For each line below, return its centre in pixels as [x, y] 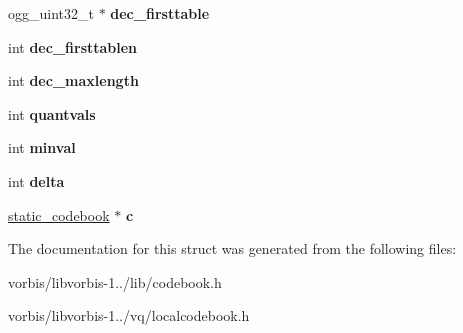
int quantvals [52, 113]
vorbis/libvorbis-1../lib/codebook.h [115, 281]
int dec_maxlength [73, 80]
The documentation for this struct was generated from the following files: [232, 248]
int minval [42, 147]
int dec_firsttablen [73, 46]
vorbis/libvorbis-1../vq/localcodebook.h [129, 315]
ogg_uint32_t [51, 13]
